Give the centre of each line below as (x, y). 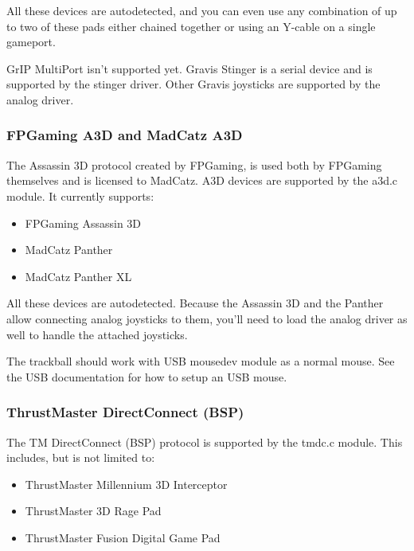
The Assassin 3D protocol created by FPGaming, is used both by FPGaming (194, 164)
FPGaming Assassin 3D (83, 223)
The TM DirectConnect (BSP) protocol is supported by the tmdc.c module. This (205, 442)
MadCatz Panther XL (78, 276)
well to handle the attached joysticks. (97, 334)
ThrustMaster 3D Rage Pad (93, 511)
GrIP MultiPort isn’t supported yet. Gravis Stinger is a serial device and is (189, 68)
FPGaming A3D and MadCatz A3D (125, 135)
